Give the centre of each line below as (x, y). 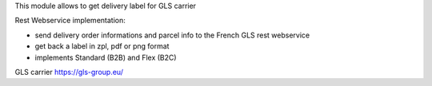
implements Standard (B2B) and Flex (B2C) (106, 57)
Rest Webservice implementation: (70, 21)
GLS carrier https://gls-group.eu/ (69, 72)
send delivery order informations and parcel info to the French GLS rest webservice (172, 35)
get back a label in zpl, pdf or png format (102, 46)
